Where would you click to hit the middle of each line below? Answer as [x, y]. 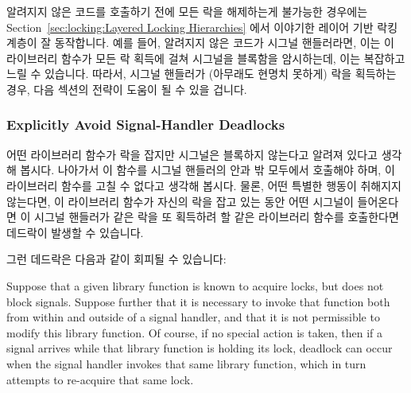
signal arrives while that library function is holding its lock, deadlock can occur [200, 348]
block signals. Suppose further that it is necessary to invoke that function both [198, 301]
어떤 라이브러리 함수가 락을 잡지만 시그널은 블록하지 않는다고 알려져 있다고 [192, 154]
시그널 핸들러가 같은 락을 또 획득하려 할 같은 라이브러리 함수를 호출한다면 [217, 217]
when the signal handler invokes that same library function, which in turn [186, 363]
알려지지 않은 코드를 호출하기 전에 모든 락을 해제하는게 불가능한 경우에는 [187, 11]
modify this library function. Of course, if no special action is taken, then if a [194, 332]
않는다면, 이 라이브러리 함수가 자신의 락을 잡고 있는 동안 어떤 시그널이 [180, 201]
